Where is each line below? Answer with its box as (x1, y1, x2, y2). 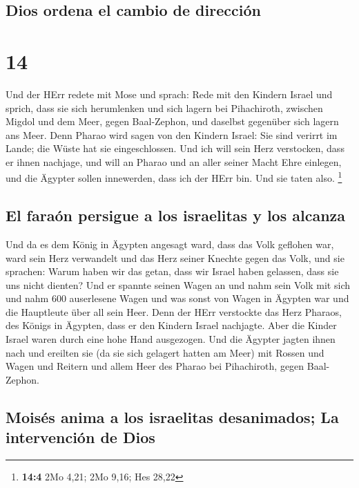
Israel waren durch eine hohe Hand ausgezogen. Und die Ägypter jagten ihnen (6, 332, 336, 346)
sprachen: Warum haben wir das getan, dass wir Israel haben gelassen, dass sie (6, 264, 339, 279)
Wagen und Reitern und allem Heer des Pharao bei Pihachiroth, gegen (6, 359, 304, 373)
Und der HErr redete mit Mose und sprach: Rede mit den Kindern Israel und (6, 86, 333, 101)
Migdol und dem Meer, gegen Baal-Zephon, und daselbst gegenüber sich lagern (6, 114, 339, 129)
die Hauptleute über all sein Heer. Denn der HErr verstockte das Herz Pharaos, (6, 304, 342, 319)
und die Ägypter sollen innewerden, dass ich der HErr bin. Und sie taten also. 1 (6, 169, 342, 185)
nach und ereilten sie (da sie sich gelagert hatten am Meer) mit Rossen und (6, 345, 324, 359)
